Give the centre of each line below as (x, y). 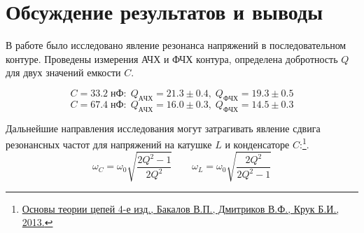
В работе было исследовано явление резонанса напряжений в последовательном (176, 45)
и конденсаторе (257, 144)
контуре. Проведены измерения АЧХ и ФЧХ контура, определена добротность (172, 58)
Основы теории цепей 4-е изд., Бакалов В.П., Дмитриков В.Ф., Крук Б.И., (181, 208)
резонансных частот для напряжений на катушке (109, 144)
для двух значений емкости (63, 72)
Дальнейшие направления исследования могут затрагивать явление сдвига (163, 128)
